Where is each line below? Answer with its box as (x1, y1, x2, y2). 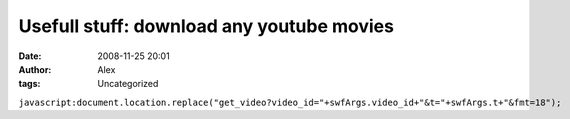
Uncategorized (97, 78, 159, 90)
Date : (18, 50, 42, 62)
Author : (18, 63, 52, 75)
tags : (18, 78, 41, 90)
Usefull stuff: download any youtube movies (18, 15, 395, 37)
